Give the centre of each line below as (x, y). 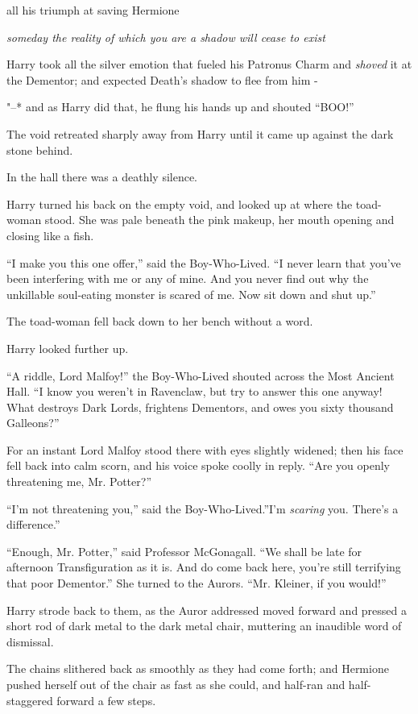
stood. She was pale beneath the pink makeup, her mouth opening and (219, 220)
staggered (30, 700)
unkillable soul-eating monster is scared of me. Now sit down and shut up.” (191, 294)
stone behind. (40, 149)
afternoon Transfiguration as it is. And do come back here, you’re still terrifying (204, 567)
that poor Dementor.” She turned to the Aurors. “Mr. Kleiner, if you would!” (197, 583)
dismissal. (30, 641)
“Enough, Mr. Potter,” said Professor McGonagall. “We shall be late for (184, 551)
